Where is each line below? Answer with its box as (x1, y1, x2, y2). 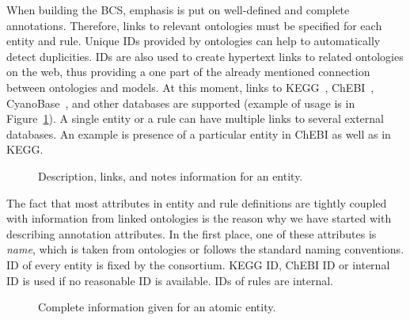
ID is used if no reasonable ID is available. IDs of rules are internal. (6, 272, 334, 288)
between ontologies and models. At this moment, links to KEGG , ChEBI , (6, 78, 374, 95)
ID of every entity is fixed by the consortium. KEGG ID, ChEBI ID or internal (6, 256, 390, 272)
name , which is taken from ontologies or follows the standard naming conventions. (6, 241, 404, 257)
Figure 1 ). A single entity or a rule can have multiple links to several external (6, 110, 385, 127)
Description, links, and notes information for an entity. (38, 167, 303, 184)
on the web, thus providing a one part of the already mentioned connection (6, 63, 370, 80)
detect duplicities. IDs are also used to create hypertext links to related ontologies (6, 48, 404, 64)
